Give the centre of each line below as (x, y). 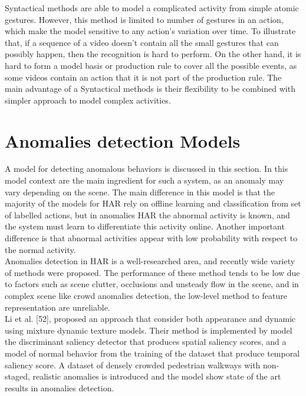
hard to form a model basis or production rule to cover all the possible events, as (151, 65)
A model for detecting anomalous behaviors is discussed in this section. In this (147, 169)
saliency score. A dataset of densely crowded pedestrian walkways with (133, 365)
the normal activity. (40, 249)
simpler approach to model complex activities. (88, 100)
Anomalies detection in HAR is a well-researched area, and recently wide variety (150, 261)
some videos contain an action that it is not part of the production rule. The (143, 77)
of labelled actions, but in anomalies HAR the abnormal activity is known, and (147, 214)
